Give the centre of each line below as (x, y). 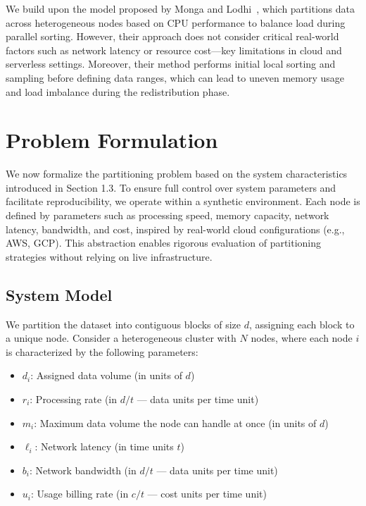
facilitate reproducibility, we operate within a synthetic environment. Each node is (183, 201)
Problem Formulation (112, 140)
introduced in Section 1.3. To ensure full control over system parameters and (171, 187)
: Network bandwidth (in (83, 470)
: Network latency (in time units (104, 446)
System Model (59, 294)
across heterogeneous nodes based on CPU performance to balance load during (176, 22)
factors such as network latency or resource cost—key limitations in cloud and (174, 50)
